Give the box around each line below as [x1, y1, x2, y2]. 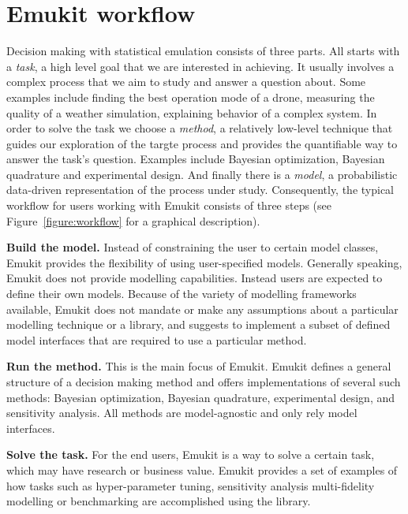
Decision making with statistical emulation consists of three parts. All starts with [6, 43, 400, 59]
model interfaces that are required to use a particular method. [6, 331, 307, 348]
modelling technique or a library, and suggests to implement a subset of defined [6, 316, 391, 333]
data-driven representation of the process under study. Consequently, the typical [6, 181, 395, 198]
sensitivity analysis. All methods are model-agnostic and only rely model [6, 404, 357, 421]
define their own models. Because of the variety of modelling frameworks [6, 285, 357, 302]
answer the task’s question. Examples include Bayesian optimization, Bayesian [6, 151, 385, 167]
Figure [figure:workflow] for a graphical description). [6, 212, 260, 229]
